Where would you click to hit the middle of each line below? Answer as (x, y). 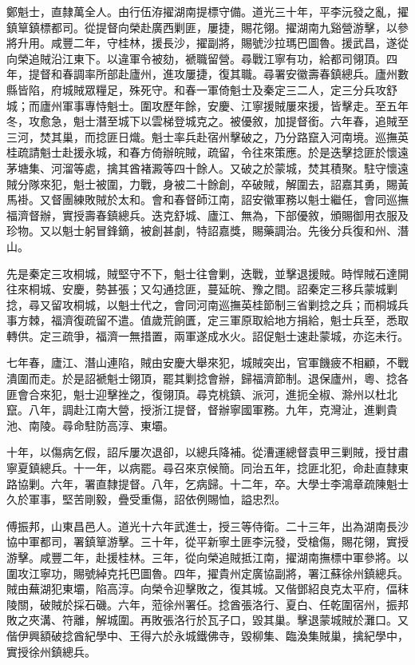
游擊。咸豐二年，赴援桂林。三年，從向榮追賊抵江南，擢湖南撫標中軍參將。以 (207, 557)
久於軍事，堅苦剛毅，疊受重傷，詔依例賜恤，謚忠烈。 (146, 499)
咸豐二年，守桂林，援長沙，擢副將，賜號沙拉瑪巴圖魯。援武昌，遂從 (229, 43)
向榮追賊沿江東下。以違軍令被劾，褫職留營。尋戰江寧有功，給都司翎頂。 (196, 58)
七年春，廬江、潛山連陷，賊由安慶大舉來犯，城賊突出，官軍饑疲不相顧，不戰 (207, 362)
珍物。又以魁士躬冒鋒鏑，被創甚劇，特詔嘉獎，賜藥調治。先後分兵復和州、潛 (207, 231)
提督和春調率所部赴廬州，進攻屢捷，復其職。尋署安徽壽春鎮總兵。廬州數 (218, 74)
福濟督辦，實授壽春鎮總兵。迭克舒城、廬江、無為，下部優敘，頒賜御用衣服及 (207, 215)
